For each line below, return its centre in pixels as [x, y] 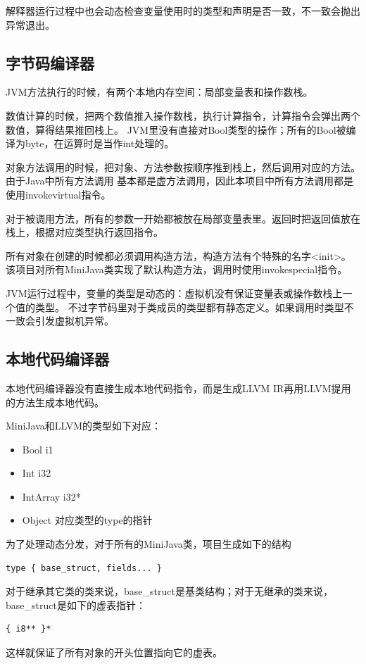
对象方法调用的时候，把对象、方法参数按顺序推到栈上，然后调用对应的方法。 [183, 167]
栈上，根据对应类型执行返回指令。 [84, 232]
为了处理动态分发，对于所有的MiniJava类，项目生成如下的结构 [149, 544]
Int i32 [37, 473]
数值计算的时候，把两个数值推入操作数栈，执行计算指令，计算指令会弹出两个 [183, 115]
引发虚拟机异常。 [74, 321]
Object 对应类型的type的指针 [87, 520]
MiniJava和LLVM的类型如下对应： [84, 426]
